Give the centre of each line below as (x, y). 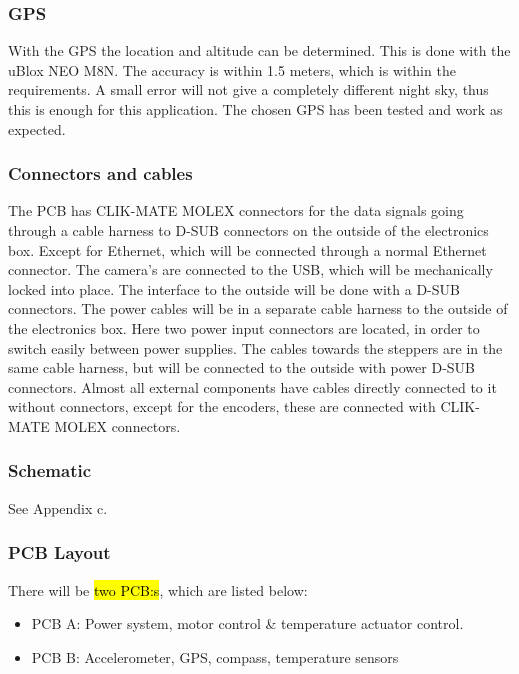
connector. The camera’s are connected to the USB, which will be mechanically (250, 269)
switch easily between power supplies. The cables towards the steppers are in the (255, 347)
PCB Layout (59, 552)
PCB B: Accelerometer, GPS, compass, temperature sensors (215, 656)
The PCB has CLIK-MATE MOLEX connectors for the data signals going (236, 210)
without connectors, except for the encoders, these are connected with (222, 406)
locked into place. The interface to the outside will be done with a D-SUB (234, 288)
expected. (37, 128)
